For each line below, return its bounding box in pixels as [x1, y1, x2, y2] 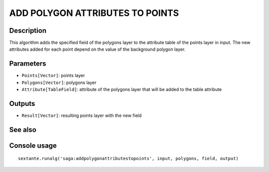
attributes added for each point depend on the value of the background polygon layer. [9, 46, 186, 52]
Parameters [9, 60, 46, 68]
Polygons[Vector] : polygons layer [21, 80, 97, 86]
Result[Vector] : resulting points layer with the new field [21, 112, 142, 119]
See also [9, 125, 37, 134]
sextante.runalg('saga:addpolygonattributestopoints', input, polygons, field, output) [18, 156, 239, 162]
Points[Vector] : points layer [21, 73, 85, 79]
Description [9, 26, 47, 35]
